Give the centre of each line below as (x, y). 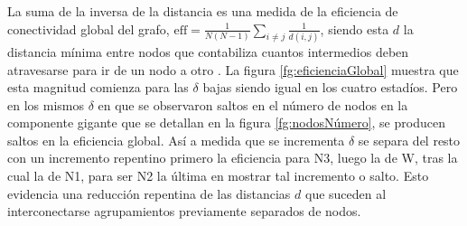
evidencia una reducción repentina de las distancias (149, 193)
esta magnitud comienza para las (98, 87)
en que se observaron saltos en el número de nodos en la (253, 104)
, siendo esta (355, 28)
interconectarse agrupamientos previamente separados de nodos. (184, 211)
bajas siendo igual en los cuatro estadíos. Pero (330, 87)
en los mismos (46, 104)
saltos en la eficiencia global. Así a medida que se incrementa (176, 140)
